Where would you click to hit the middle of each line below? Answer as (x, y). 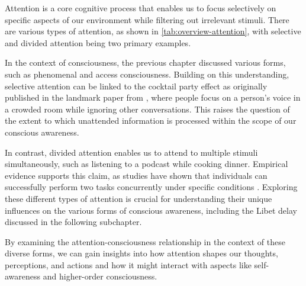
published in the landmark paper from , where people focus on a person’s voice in (153, 97)
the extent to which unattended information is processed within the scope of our (151, 120)
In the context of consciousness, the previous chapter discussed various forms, (145, 62)
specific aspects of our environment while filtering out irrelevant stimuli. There (147, 19)
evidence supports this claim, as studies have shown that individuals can (136, 175)
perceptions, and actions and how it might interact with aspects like (128, 264)
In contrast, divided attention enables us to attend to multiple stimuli (131, 152)
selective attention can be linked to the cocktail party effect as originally (136, 86)
